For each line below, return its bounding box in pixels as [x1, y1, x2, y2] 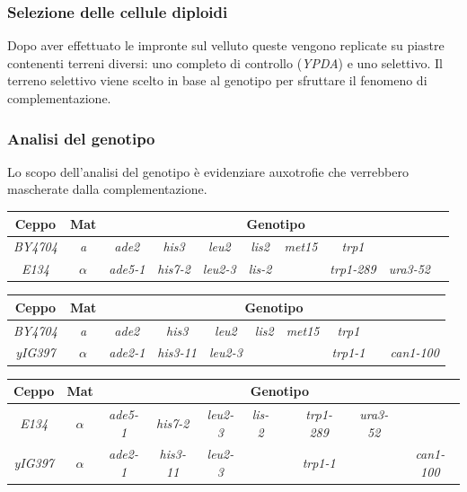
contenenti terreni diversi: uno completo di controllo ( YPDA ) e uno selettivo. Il [7, 53, 443, 72]
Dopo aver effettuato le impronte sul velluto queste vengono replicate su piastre [7, 36, 445, 55]
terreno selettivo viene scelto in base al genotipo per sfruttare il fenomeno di [7, 71, 427, 90]
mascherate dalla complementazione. [7, 180, 207, 198]
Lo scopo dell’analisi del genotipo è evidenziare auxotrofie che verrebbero [7, 162, 409, 180]
